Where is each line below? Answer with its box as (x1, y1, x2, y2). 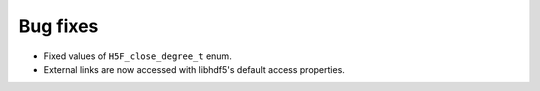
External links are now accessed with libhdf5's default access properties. (43, 63, 345, 75)
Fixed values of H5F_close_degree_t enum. (43, 50, 232, 62)
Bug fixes (18, 15, 99, 37)
